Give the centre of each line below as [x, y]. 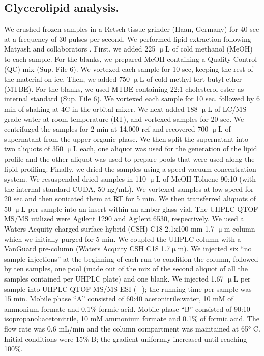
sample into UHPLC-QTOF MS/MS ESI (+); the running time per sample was [128, 288]
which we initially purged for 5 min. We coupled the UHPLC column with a [123, 238]
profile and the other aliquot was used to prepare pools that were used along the [129, 158]
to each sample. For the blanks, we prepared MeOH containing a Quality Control [131, 58]
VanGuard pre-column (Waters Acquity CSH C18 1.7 [87, 249]
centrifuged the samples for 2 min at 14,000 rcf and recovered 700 [106, 129]
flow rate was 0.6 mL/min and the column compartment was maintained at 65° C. [132, 329]
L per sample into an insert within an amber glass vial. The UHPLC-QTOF [140, 208]
